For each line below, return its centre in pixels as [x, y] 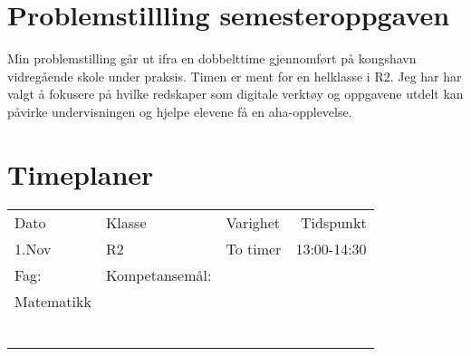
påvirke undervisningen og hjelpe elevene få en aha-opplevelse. [180, 111]
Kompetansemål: [159, 274]
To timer [254, 248]
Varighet [253, 222]
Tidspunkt [334, 222]
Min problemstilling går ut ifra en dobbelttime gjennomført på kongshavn [212, 58]
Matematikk [53, 301]
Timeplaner [81, 173]
